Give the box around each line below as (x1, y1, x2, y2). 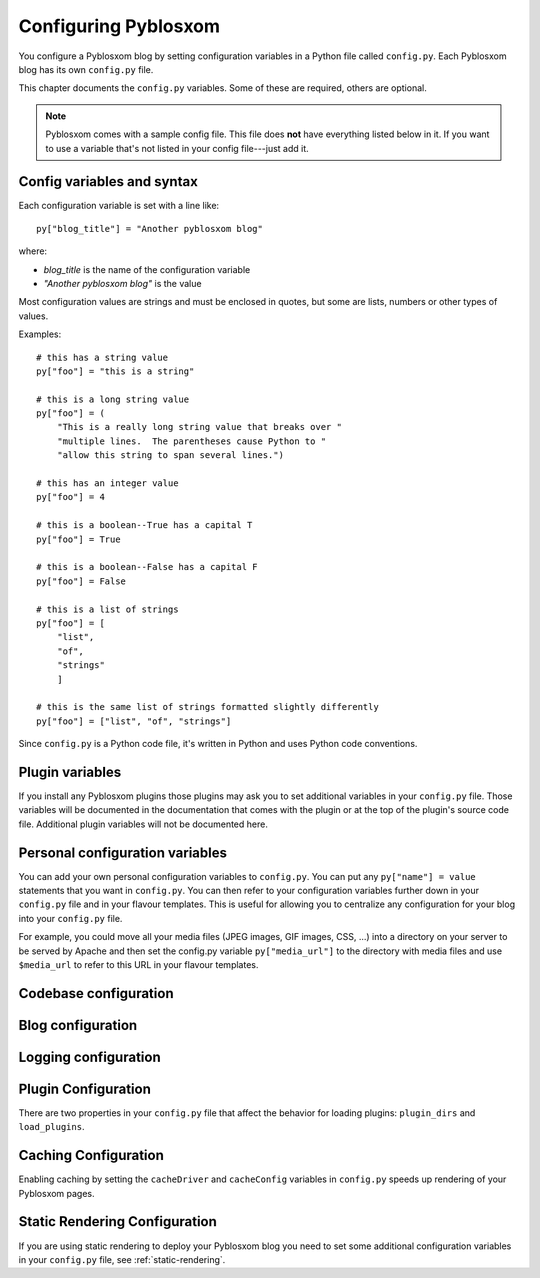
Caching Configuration (18, 1147, 165, 1164)
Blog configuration (18, 1016, 138, 1034)
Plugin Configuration (18, 1080, 152, 1097)
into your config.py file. (18, 912, 123, 924)
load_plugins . (18, 1121, 85, 1133)
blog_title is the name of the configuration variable (43, 263, 251, 275)
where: (18, 245, 48, 257)
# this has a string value (36, 351, 169, 363)
